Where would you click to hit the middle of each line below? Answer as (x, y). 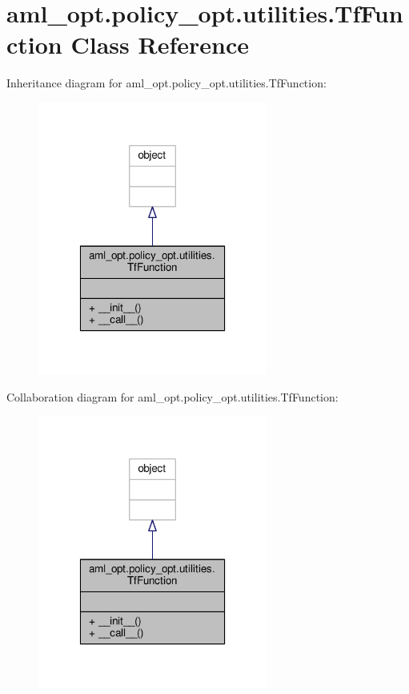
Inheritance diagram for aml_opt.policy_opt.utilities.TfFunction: (166, 83)
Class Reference (160, 44)
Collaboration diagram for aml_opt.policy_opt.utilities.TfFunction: (172, 396)
